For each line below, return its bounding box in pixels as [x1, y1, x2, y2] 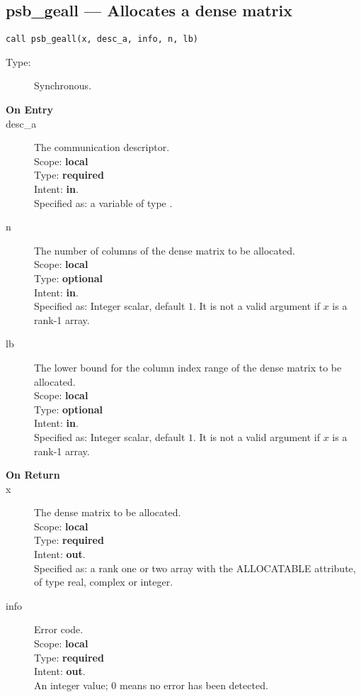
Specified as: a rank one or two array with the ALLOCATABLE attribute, [34, 560, 356, 575]
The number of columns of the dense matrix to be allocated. [34, 242, 295, 257]
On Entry [6, 102, 53, 117]
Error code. [34, 622, 84, 637]
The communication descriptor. [34, 140, 170, 155]
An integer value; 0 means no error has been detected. [34, 677, 268, 692]
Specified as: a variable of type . [34, 195, 173, 210]
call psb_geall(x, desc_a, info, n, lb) [6, 34, 199, 45]
